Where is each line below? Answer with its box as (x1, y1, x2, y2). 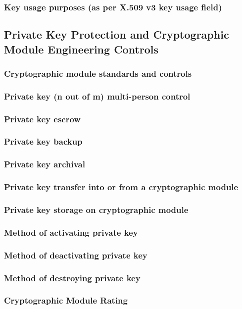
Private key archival (4, 158, 85, 170)
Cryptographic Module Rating (4, 294, 128, 307)
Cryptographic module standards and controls (4, 67, 192, 79)
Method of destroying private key (4, 271, 141, 284)
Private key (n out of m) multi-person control (4, 90, 191, 102)
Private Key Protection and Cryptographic (4, 27, 229, 42)
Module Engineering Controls (4, 41, 159, 56)
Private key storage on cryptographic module (4, 204, 189, 215)
